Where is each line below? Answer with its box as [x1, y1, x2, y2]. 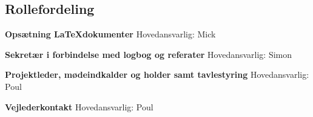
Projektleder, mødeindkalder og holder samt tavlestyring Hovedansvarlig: [5, 68, 309, 81]
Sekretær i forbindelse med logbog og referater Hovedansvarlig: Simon [5, 48, 292, 60]
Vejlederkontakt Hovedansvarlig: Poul [5, 100, 153, 113]
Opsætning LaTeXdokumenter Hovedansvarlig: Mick [5, 28, 216, 40]
